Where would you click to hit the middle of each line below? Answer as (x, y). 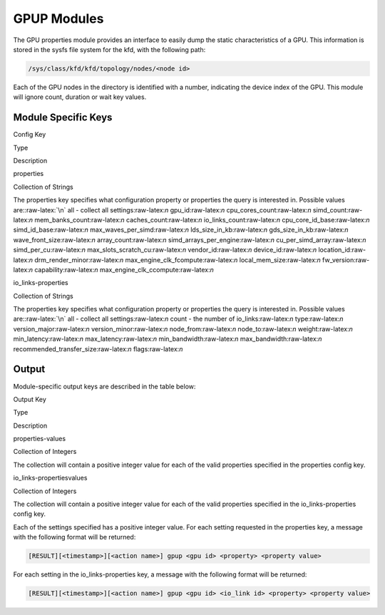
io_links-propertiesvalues (50, 478)
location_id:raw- (342, 250)
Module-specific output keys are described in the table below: (104, 386)
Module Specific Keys (63, 118)
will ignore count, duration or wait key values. (80, 97)
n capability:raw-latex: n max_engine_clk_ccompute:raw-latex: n (121, 269)
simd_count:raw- (338, 210)
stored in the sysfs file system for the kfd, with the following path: (109, 49)
